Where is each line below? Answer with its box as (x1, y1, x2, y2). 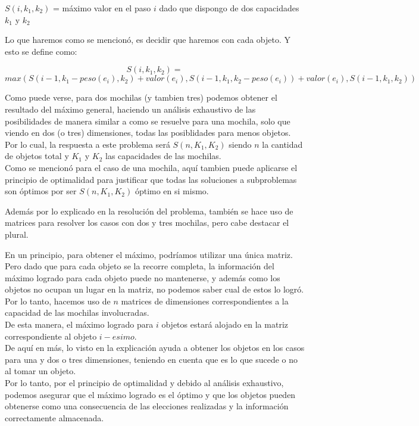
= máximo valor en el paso (53, 2, 151, 14)
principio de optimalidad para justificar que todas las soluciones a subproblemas (5, 173, 297, 185)
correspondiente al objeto (5, 329, 97, 342)
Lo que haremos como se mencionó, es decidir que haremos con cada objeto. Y (5, 33, 291, 46)
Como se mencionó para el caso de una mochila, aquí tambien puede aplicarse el (5, 161, 298, 173)
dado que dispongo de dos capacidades (159, 2, 299, 14)
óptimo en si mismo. (135, 185, 209, 197)
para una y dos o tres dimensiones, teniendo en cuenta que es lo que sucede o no (5, 353, 298, 365)
